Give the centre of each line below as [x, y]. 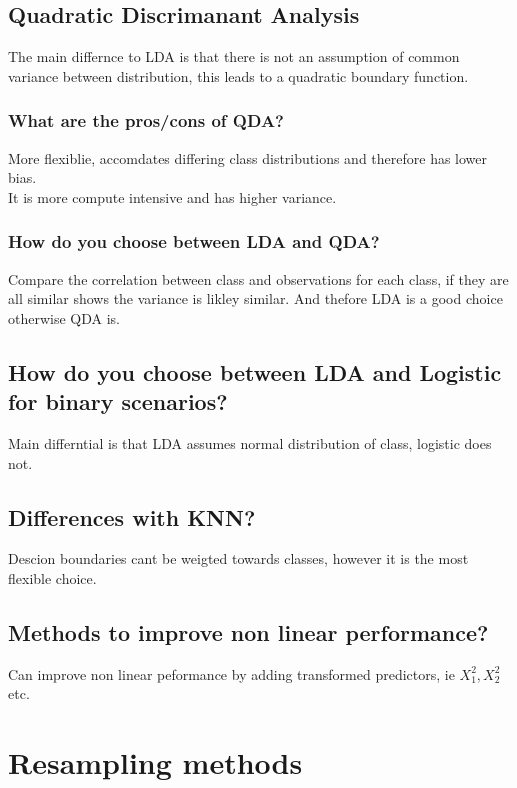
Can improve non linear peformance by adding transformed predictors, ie [231, 673]
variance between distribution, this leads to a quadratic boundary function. [238, 75]
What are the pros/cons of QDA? [146, 120]
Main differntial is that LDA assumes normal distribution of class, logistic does [250, 442]
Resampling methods [155, 762]
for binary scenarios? [118, 401]
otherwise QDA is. [64, 317]
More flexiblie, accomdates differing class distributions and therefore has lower [248, 157]
